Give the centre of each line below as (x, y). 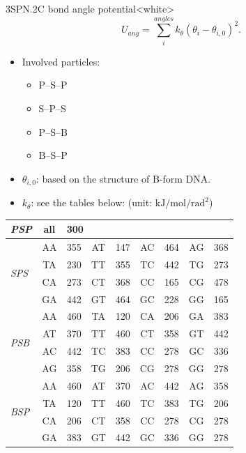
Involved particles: (61, 61)
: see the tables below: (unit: (92, 202)
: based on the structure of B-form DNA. (123, 178)
